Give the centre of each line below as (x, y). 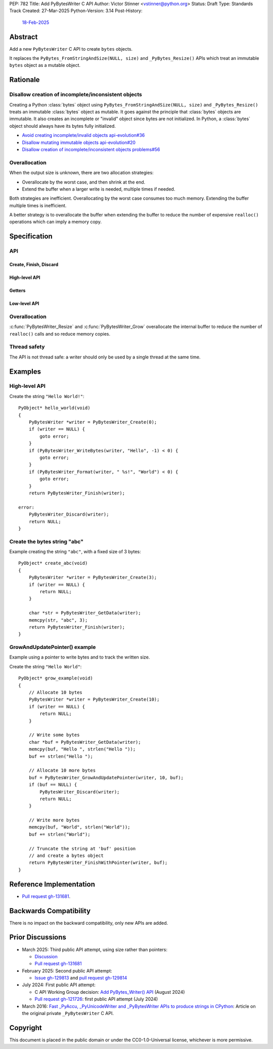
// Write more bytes (54, 820)
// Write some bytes (54, 735)
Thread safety (27, 347)
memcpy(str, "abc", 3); (58, 620)
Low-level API (24, 304)
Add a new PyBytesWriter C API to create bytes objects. (71, 49)
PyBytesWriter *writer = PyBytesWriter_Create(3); (93, 577)
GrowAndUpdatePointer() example (53, 647)
